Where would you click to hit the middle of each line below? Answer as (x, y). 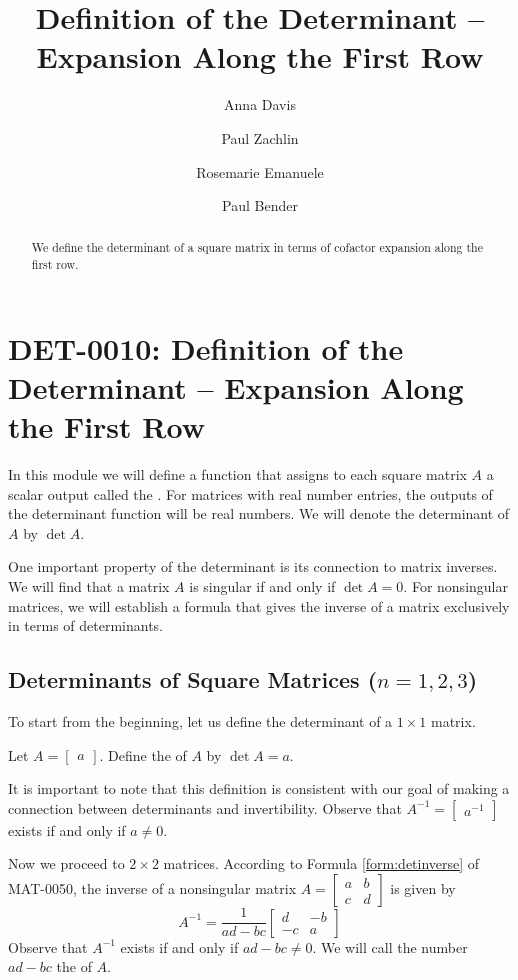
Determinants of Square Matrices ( (193, 679)
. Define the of (143, 754)
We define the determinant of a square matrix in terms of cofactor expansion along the (257, 247)
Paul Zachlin (260, 137)
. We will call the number (390, 946)
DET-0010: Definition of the (206, 347)
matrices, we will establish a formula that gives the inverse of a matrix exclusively (259, 605)
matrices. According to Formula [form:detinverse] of (321, 863)
